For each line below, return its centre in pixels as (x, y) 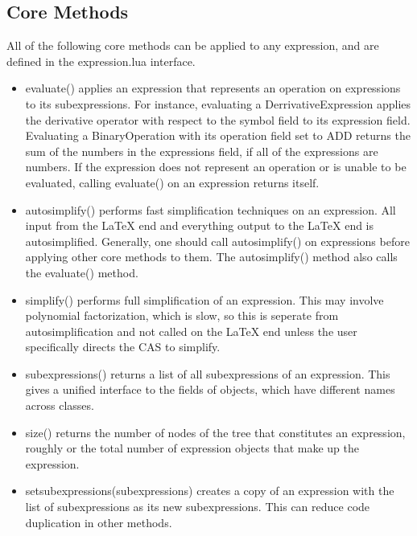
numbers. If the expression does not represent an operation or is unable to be (216, 167)
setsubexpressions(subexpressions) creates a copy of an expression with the (210, 491)
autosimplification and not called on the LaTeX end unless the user (191, 331)
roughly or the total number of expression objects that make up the (192, 448)
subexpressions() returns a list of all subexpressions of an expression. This (208, 373)
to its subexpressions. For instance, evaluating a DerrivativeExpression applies (218, 103)
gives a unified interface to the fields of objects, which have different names (210, 389)
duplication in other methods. (99, 522)
